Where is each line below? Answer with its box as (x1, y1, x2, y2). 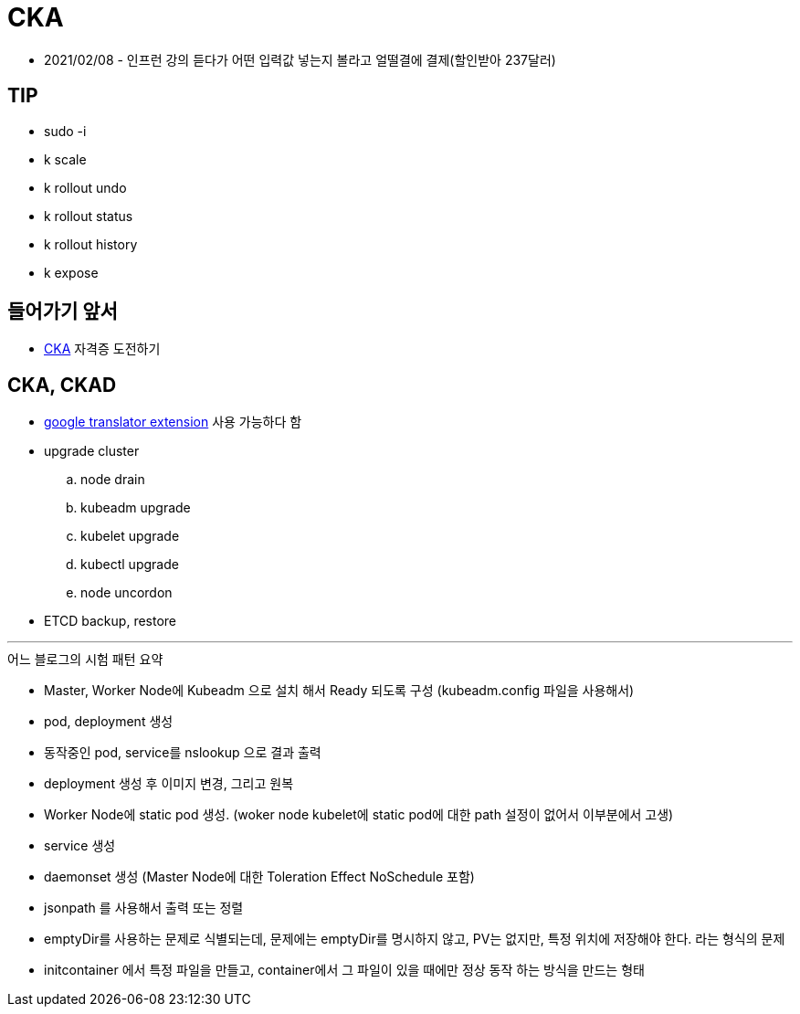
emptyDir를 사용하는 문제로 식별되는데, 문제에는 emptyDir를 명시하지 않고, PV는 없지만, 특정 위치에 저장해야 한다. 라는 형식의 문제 (44, 931, 785, 947)
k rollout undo (44, 179, 127, 195)
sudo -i (44, 122, 87, 139)
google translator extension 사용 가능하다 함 (44, 414, 302, 430)
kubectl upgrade (80, 556, 179, 573)
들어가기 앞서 (7, 300, 118, 323)
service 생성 (44, 838, 116, 854)
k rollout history (44, 236, 138, 252)
